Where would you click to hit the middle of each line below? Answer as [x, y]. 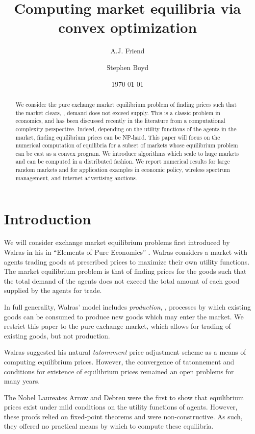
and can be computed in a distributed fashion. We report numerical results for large [123, 161]
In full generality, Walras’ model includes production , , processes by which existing [127, 306]
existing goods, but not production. [57, 335]
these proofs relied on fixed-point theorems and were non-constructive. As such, [123, 416]
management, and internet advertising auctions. [76, 178]
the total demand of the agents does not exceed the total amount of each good [122, 280]
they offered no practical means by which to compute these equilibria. [109, 426]
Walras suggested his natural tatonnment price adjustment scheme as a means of [125, 352]
